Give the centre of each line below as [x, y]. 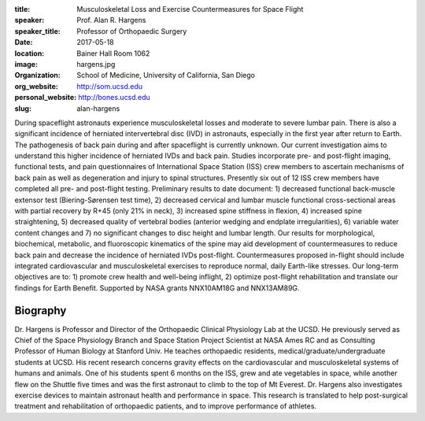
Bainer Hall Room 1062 [113, 53]
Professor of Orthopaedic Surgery [132, 31]
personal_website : [46, 98]
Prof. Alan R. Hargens [111, 20]
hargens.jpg [96, 64]
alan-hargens [98, 108]
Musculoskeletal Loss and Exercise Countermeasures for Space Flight [190, 9]
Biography [41, 310]
